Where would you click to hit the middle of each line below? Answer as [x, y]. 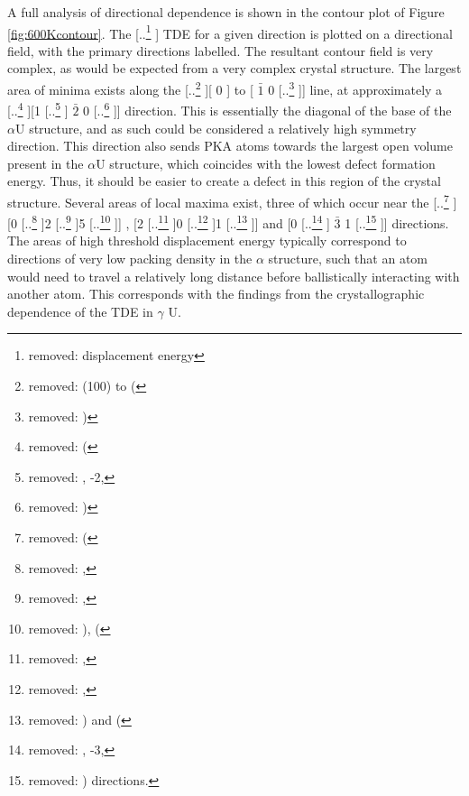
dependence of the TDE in [80, 311]
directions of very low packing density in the [130, 258]
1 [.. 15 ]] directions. [397, 222]
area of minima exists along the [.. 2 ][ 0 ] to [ [130, 88]
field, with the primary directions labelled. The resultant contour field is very [221, 50]
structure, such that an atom [348, 258]
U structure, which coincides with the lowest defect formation [266, 163]
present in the [46, 163]
